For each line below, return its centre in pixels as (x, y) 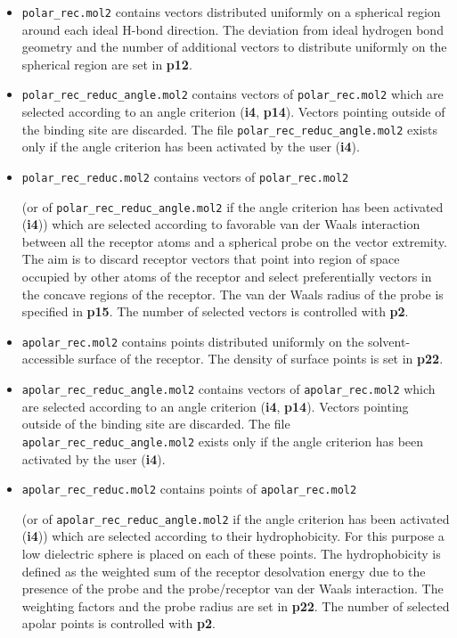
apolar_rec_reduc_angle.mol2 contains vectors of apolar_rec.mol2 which (228, 389)
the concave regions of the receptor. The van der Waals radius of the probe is (233, 294)
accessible (48, 359)
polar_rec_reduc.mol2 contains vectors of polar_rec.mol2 (185, 176)
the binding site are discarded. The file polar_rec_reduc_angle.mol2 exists (229, 129)
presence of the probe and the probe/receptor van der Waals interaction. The (233, 589)
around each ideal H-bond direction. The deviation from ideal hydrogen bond (233, 29)
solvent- (389, 341)
